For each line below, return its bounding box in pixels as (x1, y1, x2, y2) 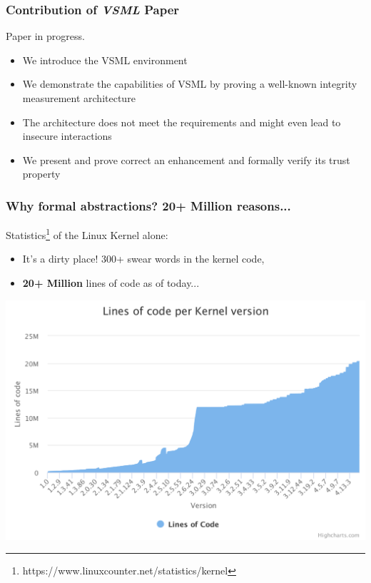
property (22, 166, 61, 181)
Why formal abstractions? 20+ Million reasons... (6, 196, 291, 214)
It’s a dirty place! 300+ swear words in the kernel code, (22, 251, 265, 266)
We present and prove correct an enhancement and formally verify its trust (22, 152, 350, 167)
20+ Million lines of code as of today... (22, 275, 200, 290)
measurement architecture (22, 91, 136, 105)
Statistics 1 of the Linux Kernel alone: (6, 225, 168, 242)
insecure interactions (22, 128, 112, 143)
